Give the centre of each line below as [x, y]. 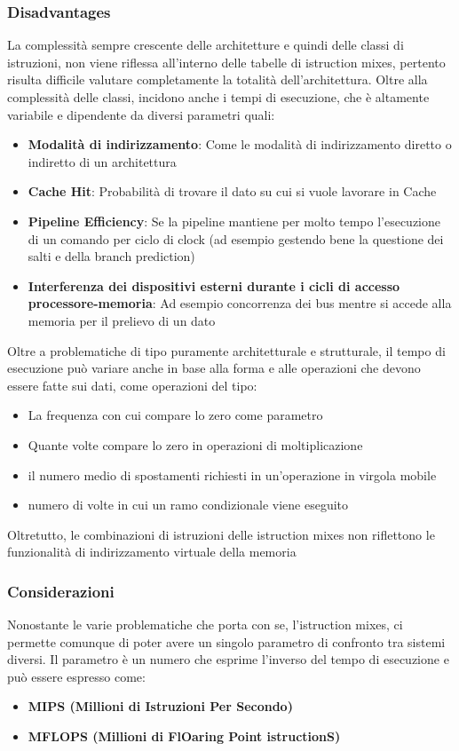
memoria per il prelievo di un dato [122, 320]
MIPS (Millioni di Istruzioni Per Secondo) [160, 706]
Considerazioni [61, 591]
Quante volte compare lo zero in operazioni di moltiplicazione [195, 444]
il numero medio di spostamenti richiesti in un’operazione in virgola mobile [232, 474]
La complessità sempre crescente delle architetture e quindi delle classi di [206, 45]
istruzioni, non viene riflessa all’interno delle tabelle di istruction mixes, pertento [226, 62]
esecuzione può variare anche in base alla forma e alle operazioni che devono [214, 368]
